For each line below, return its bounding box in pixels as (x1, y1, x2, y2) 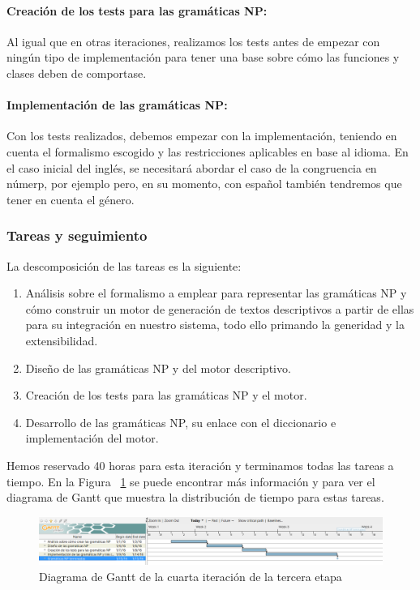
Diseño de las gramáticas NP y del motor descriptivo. (25, 359, 291, 376)
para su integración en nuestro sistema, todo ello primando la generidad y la (25, 316, 405, 333)
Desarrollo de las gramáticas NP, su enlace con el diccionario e (25, 413, 336, 430)
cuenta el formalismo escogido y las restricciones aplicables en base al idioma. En (6, 143, 409, 160)
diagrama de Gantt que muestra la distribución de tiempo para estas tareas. (6, 489, 384, 506)
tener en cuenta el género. (6, 190, 135, 207)
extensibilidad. (25, 331, 98, 348)
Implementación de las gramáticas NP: (6, 96, 228, 113)
